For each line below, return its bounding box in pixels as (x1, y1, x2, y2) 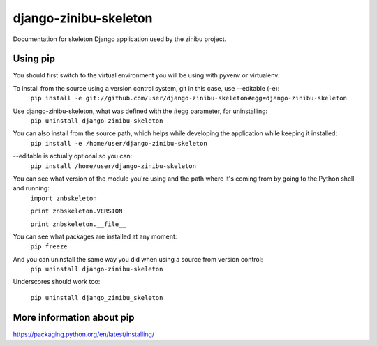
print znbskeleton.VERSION (30, 207, 123, 216)
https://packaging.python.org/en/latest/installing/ (13, 330, 155, 338)
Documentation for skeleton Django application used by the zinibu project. (13, 35, 227, 43)
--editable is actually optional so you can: (13, 152, 133, 160)
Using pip (13, 53, 56, 65)
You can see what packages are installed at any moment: (13, 232, 177, 241)
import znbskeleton (30, 194, 97, 202)
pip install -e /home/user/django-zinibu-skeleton (30, 140, 207, 147)
